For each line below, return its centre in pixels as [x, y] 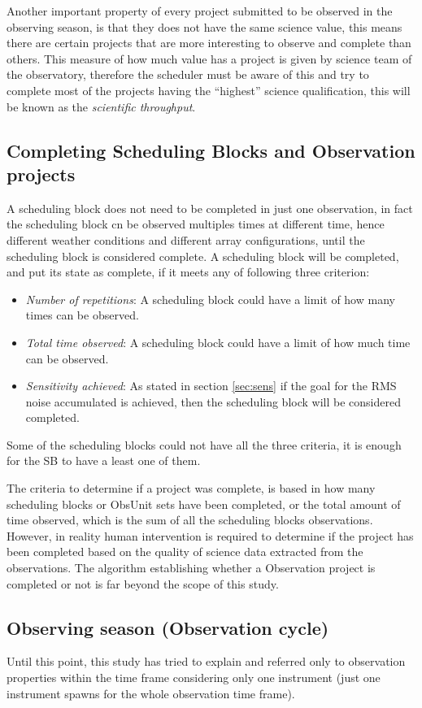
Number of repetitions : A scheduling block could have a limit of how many [210, 299]
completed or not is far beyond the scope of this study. [143, 583]
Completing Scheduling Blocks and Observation [211, 150]
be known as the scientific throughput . [101, 106]
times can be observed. [82, 315]
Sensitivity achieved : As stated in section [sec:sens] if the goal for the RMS [211, 386]
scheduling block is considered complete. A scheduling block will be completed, [203, 256]
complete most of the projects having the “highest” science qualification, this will [209, 90]
